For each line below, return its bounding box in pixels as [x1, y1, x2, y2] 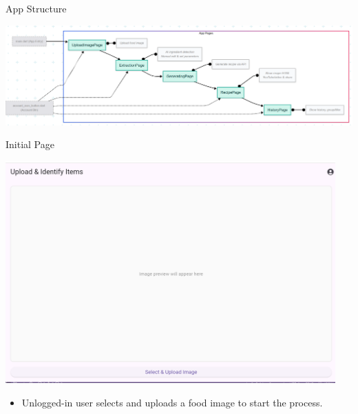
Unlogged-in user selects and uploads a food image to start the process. [21, 395, 323, 409]
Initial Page [6, 137, 54, 152]
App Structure [6, 1, 67, 15]
